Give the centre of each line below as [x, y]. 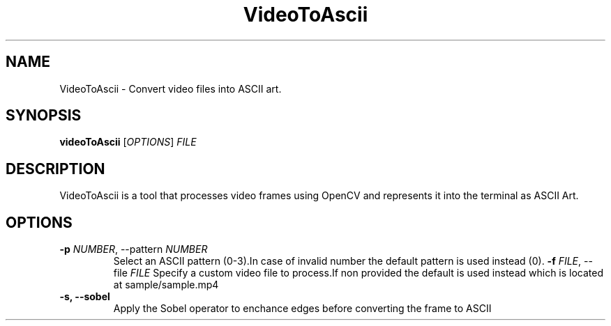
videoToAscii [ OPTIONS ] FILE [128, 142]
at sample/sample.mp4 [166, 285]
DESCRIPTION [55, 169]
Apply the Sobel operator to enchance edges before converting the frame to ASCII [302, 309]
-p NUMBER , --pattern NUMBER [134, 249]
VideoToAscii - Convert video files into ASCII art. [171, 88]
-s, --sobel [85, 297]
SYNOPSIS [44, 116]
